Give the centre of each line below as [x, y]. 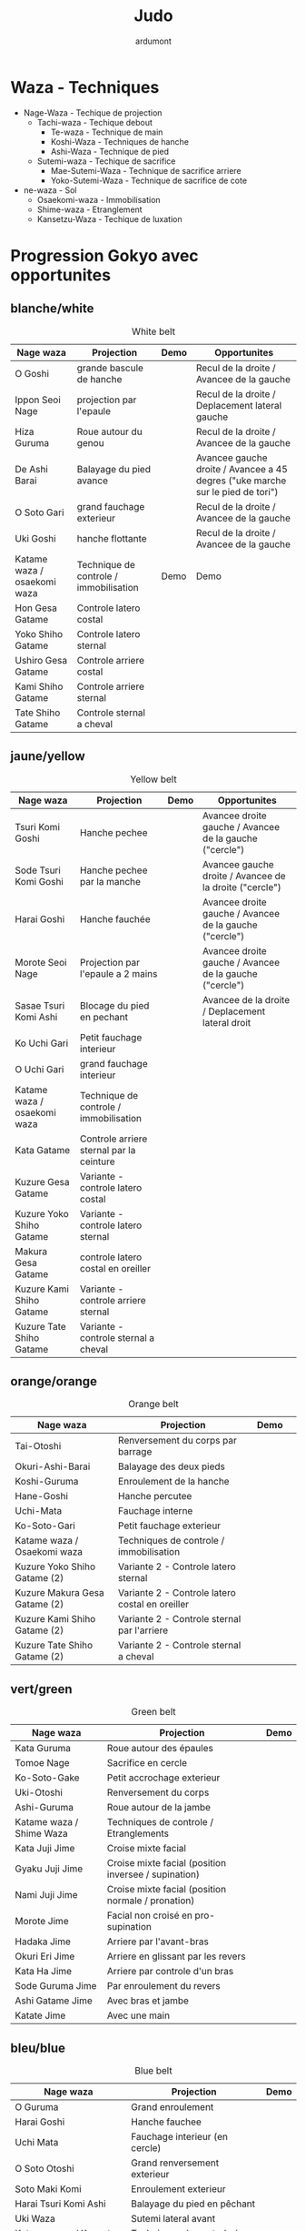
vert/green [41, 1689]
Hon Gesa [36, 608]
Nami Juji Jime [46, 1895]
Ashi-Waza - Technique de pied [110, 151]
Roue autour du [110, 431]
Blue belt [153, 2070]
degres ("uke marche [241, 481]
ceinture [98, 1161]
